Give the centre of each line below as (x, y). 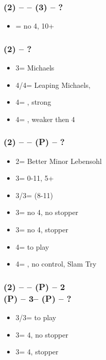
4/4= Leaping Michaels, (53, 85)
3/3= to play (36, 317)
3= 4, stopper (37, 352)
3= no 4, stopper (42, 229)
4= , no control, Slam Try (56, 264)
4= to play (32, 246)
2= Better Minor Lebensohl (59, 161)
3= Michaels (35, 68)
